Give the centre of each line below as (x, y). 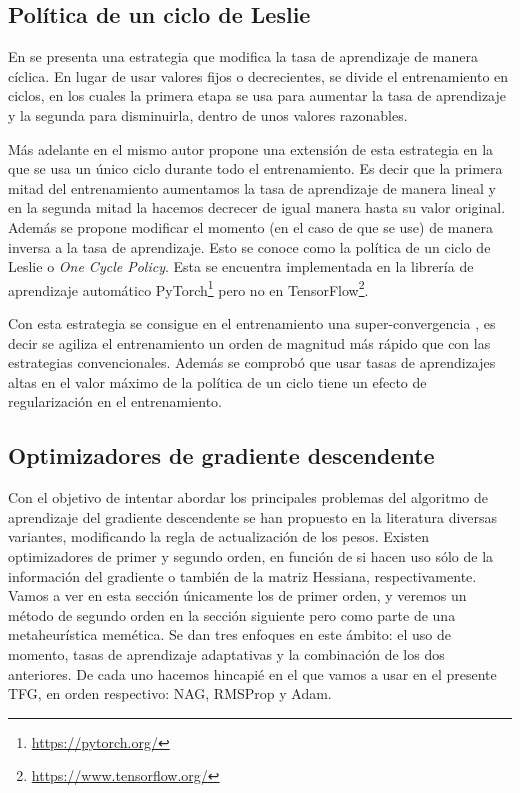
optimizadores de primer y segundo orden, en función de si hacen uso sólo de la (251, 555)
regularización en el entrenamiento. (115, 401)
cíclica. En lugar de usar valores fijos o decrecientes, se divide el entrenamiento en (258, 75)
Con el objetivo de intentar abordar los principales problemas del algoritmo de (248, 497)
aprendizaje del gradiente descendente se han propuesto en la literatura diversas (253, 516)
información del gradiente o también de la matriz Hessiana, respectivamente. (242, 575)
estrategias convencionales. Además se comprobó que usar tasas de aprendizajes (252, 362)
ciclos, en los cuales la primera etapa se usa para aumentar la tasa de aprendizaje (257, 95)
